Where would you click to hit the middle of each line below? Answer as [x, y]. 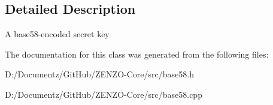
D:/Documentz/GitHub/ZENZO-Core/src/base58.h [99, 74]
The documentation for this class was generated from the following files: [137, 54]
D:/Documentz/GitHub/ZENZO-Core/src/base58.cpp [104, 94]
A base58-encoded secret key [57, 34]
